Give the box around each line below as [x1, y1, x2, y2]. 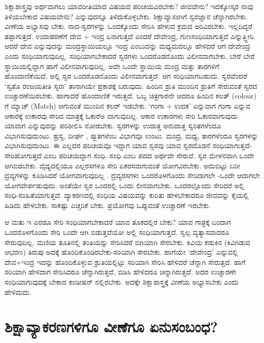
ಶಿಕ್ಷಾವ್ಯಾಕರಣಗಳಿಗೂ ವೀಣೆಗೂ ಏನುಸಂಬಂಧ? [5, 316, 218, 337]
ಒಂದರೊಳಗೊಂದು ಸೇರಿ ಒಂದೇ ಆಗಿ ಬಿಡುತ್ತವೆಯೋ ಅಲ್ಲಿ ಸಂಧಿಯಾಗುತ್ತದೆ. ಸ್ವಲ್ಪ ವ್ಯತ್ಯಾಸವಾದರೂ [5, 227, 229, 237]
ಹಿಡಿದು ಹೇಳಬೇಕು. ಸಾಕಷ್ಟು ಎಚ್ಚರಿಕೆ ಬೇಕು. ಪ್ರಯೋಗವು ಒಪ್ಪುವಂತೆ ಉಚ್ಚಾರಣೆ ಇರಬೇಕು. [5, 199, 211, 210]
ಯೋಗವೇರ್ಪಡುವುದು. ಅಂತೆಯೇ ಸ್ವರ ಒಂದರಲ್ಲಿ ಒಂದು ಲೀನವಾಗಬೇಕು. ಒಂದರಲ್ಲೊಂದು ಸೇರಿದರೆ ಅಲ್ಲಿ [5, 180, 245, 190]
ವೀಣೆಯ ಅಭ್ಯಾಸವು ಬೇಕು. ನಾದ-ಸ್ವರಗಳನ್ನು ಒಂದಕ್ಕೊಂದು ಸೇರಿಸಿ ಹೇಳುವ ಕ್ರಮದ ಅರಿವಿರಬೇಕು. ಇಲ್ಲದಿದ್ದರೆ [5, 21, 253, 31]
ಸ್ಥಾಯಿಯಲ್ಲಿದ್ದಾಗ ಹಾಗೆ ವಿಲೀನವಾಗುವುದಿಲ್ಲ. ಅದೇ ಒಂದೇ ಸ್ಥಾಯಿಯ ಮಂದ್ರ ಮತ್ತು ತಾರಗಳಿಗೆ [5, 60, 219, 71]
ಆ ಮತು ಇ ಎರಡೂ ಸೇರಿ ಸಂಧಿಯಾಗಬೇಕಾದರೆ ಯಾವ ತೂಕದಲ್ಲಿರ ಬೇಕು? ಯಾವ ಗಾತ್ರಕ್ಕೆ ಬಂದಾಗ [5, 217, 231, 227]
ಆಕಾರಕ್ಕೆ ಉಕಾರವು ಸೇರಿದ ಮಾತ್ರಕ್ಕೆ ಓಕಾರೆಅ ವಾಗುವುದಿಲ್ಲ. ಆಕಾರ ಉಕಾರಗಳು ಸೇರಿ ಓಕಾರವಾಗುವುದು [5, 110, 238, 121]
